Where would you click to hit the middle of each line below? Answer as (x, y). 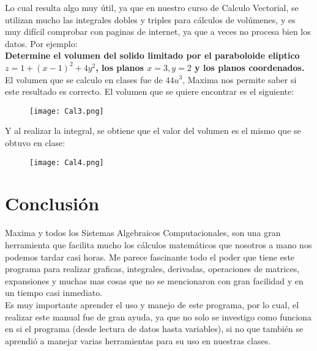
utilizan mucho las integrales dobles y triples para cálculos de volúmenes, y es (150, 19)
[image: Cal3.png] (67, 111)
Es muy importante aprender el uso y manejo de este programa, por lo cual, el (152, 304)
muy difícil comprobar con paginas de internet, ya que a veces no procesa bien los (158, 31)
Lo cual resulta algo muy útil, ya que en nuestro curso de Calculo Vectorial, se (152, 7)
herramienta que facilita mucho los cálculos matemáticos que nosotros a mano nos (158, 244)
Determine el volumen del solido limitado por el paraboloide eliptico (152, 55)
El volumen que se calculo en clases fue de (84, 79)
